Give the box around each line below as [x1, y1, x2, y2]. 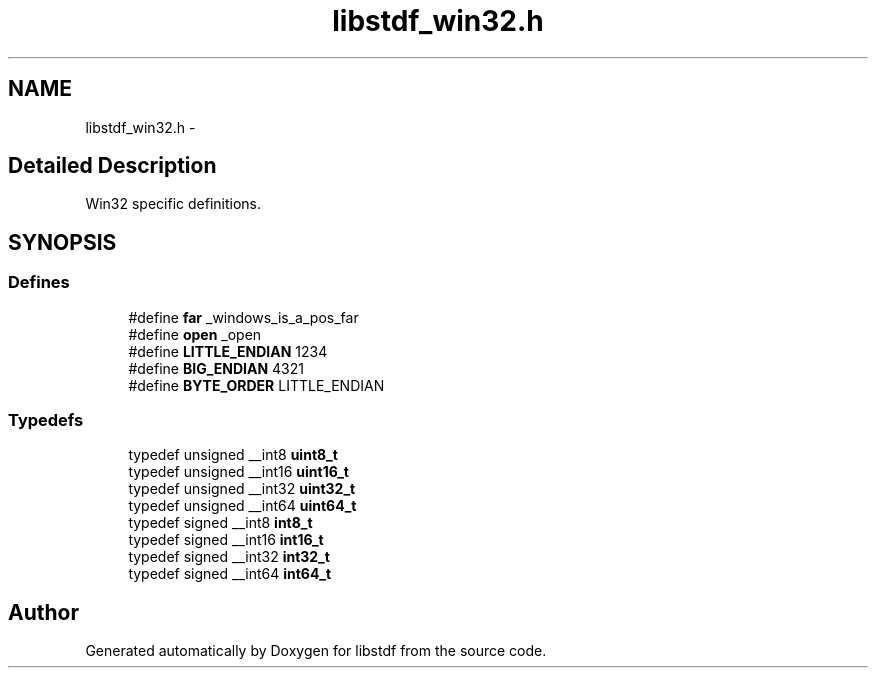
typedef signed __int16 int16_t [128, 531, 324, 549]
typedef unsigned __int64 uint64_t [128, 497, 357, 515]
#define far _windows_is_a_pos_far [128, 308, 359, 326]
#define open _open [128, 325, 262, 343]
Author [8, 599, 79, 625]
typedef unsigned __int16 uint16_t [128, 463, 349, 481]
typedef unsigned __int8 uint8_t [128, 446, 338, 464]
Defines [8, 272, 70, 293]
